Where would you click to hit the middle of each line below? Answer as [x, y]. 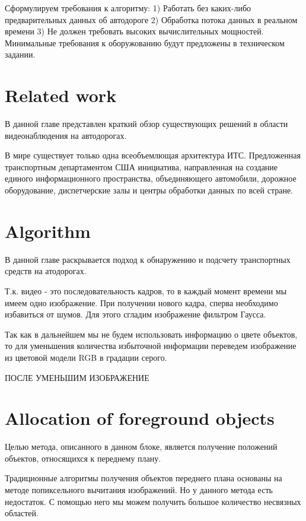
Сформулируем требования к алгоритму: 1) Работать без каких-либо [128, 8]
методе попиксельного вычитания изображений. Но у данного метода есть [139, 490]
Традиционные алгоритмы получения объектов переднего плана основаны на [144, 478]
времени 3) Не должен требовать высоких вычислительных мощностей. [134, 31]
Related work [61, 95]
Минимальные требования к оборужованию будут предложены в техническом [145, 42]
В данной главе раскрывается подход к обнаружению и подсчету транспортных [148, 259]
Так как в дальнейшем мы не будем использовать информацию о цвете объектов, [151, 334]
